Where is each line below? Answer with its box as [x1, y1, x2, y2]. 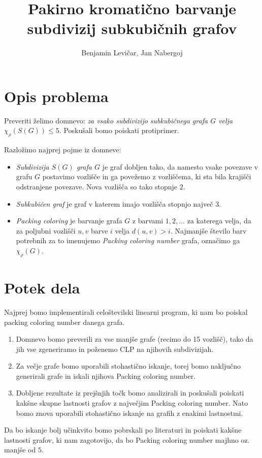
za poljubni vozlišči [16, 225, 76, 236]
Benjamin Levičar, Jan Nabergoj [81, 47, 183, 58]
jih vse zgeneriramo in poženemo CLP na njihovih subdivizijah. [16, 343, 214, 354]
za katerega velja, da [187, 215, 251, 226]
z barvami [132, 215, 163, 226]
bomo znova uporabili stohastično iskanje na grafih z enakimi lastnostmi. [16, 407, 243, 418]
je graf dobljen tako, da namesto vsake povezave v [102, 161, 258, 172]
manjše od [4, 444, 36, 455]
